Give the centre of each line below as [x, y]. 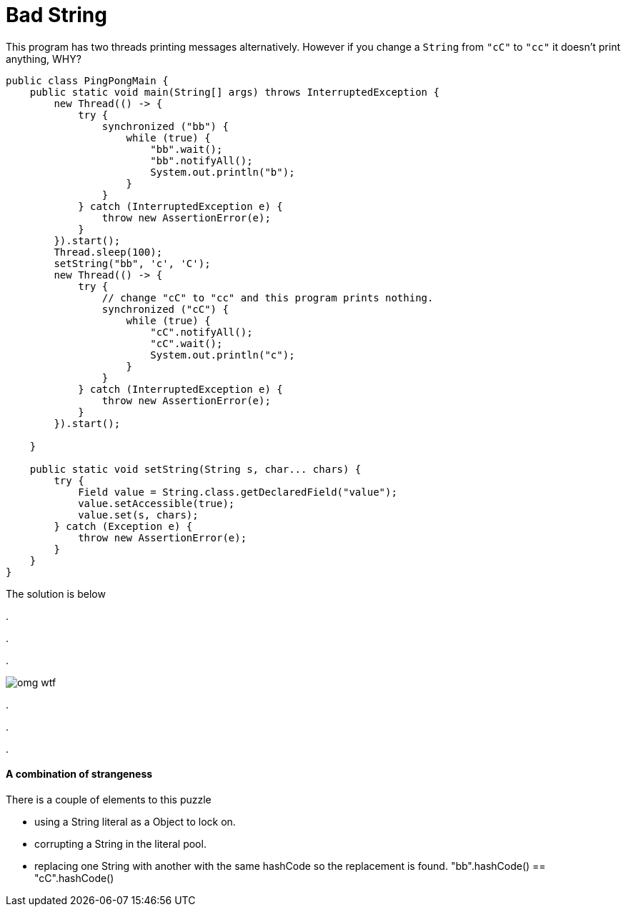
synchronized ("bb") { [165, 126]
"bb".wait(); [187, 149]
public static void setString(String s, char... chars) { [195, 469]
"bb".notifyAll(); [202, 160]
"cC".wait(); [187, 343]
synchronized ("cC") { [165, 309]
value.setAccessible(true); [156, 503]
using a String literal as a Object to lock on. [135, 821]
